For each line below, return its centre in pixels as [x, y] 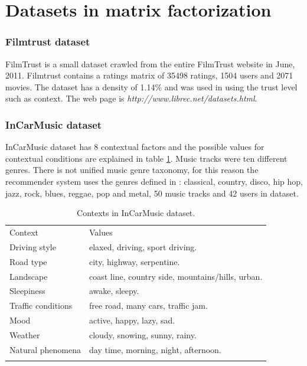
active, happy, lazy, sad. [132, 320]
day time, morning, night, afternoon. [155, 349]
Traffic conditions [41, 305]
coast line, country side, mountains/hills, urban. [176, 276]
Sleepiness [27, 291]
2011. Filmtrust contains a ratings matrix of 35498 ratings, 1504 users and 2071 [149, 75]
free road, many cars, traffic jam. [148, 305]
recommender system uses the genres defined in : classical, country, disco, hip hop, [154, 181]
